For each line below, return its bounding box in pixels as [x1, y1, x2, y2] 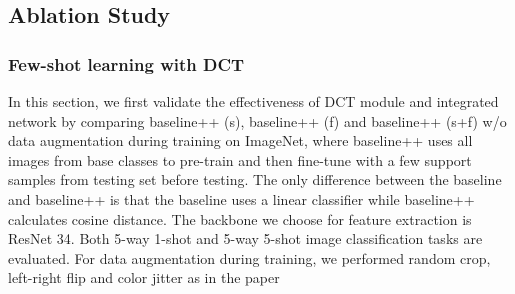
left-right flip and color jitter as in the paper [8, 267, 280, 288]
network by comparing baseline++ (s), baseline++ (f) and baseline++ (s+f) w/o [8, 110, 507, 131]
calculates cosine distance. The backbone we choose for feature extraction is [8, 208, 472, 229]
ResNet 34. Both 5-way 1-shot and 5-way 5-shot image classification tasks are [8, 228, 483, 249]
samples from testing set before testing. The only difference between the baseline [8, 169, 502, 190]
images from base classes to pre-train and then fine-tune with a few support [8, 149, 472, 170]
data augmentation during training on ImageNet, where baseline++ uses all [8, 130, 473, 151]
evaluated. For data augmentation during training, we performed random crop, [8, 247, 491, 268]
